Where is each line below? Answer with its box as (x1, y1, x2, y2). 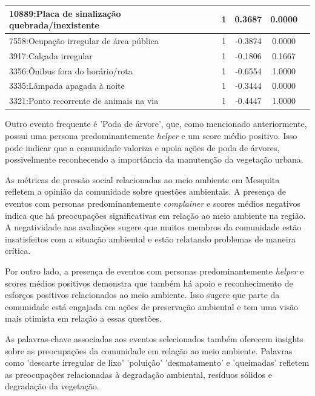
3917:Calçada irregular (9, 49, 93, 62)
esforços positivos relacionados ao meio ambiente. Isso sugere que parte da (5, 288, 280, 301)
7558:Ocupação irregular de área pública (9, 34, 159, 47)
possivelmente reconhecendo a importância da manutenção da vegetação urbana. (5, 153, 303, 166)
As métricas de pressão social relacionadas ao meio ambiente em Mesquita (5, 173, 280, 186)
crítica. (5, 244, 31, 257)
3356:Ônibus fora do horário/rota (9, 64, 133, 77)
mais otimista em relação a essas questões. (5, 312, 162, 325)
